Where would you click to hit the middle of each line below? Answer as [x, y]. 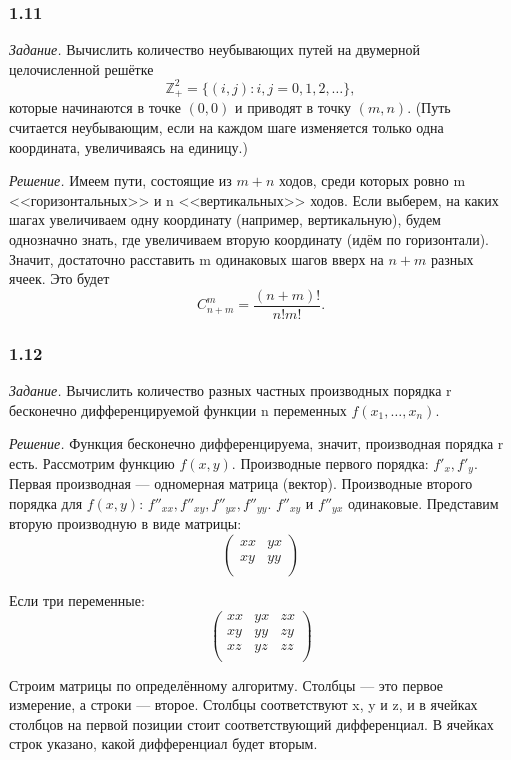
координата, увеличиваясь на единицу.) [128, 146]
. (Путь [429, 107]
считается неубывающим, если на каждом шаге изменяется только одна [226, 126]
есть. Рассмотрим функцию [92, 462]
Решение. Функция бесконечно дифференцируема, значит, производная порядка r [256, 443]
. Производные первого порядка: [330, 462]
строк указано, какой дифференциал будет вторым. [163, 743]
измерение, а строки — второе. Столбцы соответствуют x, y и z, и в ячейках [243, 704]
